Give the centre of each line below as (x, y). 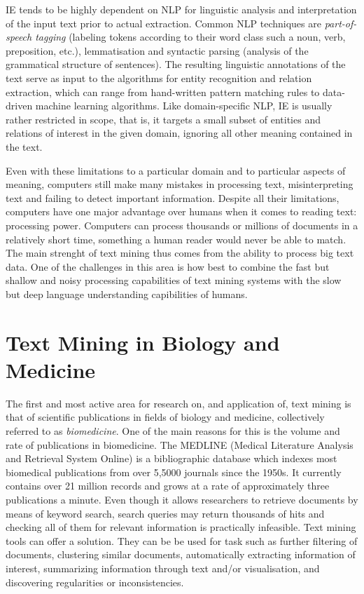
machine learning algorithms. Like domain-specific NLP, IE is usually (184, 106)
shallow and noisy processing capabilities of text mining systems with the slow (174, 280)
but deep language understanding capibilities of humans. (127, 293)
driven (19, 106)
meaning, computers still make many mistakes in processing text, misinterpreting (180, 184)
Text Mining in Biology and (143, 342)
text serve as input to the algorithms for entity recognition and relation (159, 77)
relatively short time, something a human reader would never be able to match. (176, 239)
